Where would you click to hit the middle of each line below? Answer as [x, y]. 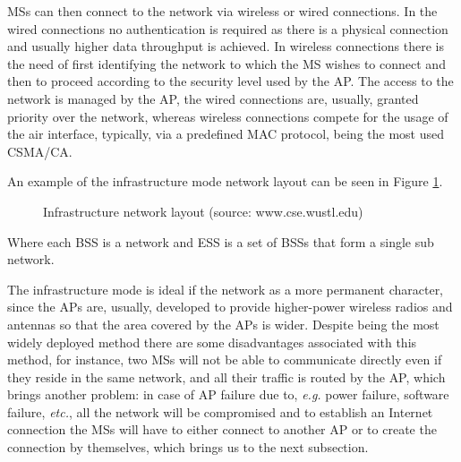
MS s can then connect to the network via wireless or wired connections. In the [222, 11]
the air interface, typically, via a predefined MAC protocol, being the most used [226, 134]
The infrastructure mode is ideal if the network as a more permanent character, [226, 289]
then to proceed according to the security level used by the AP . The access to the [230, 81]
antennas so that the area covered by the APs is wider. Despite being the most [223, 324]
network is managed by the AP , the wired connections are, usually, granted [213, 98]
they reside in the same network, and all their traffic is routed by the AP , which [226, 376]
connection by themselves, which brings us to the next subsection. [188, 447]
